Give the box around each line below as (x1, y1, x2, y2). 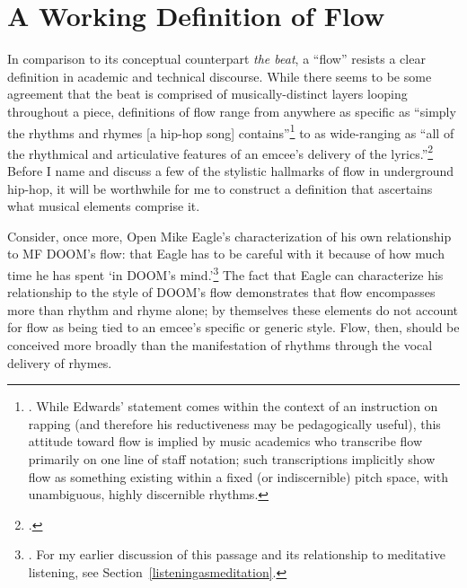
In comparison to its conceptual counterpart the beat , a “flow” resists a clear (7, 49, 426, 68)
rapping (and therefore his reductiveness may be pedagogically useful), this (28, 414, 441, 433)
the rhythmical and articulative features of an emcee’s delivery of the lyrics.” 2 (7, 141, 434, 162)
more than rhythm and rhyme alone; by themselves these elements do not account (7, 300, 459, 319)
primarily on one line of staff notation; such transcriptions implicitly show (28, 449, 436, 468)
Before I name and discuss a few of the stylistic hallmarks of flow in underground (7, 162, 454, 180)
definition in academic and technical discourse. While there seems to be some (7, 66, 432, 85)
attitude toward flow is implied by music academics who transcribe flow (28, 432, 423, 451)
